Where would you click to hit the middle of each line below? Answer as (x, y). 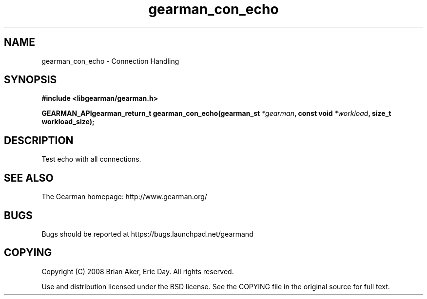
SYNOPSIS (30, 80)
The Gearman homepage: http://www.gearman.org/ (124, 197)
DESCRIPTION (39, 140)
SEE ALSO (29, 178)
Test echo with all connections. (91, 159)
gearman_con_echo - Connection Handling (110, 61)
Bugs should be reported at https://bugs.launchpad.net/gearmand (147, 234)
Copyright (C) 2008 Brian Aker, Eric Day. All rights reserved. (138, 271)
